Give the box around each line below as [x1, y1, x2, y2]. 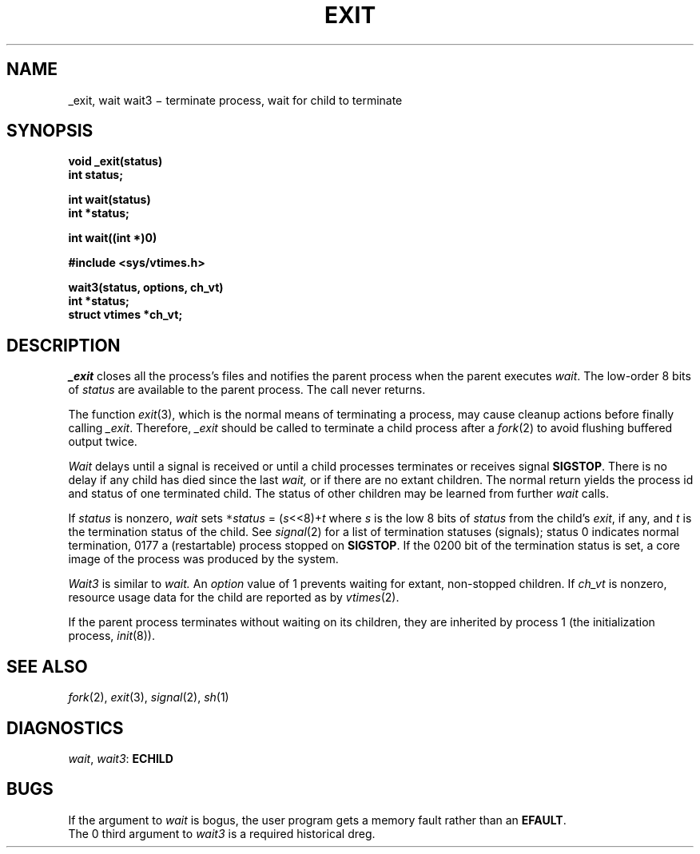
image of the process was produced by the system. [68, 552, 339, 566]
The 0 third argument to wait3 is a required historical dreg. [68, 826, 376, 840]
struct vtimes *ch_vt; [68, 308, 183, 322]
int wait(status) [68, 193, 151, 207]
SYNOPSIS [6, 121, 93, 141]
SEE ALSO [6, 656, 88, 677]
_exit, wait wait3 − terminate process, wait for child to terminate [68, 93, 403, 107]
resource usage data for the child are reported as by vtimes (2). [68, 590, 400, 605]
